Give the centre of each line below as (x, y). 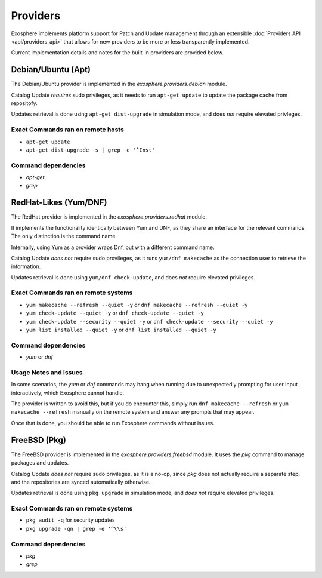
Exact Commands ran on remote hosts (68, 130)
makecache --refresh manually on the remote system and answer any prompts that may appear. (133, 412)
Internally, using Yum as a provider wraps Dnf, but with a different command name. (113, 247)
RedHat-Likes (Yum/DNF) (59, 203)
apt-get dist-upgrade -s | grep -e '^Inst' (90, 150)
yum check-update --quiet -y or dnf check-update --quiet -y (115, 313)
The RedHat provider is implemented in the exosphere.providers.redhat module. (109, 217)
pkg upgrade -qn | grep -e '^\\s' (76, 529)
